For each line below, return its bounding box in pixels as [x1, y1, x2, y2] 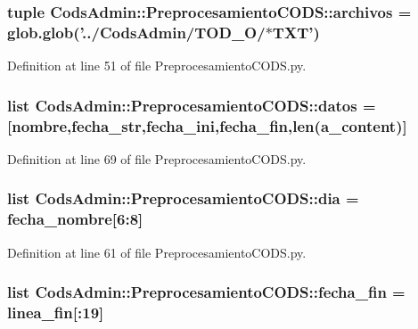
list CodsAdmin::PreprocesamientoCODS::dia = [7, 187, 359, 210]
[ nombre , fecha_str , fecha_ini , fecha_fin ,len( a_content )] [7, 114, 407, 136]
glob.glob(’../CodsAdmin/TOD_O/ [7, 21, 266, 43]
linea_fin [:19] [7, 301, 104, 324]
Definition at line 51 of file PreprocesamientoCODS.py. [7, 56, 307, 75]
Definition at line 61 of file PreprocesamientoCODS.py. [7, 243, 307, 261]
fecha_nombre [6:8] [7, 208, 143, 230]
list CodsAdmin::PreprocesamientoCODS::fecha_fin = [7, 281, 406, 303]
